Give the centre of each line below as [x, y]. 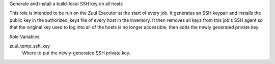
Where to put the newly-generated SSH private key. [76, 53]
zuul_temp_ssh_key [30, 46]
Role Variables [24, 37]
